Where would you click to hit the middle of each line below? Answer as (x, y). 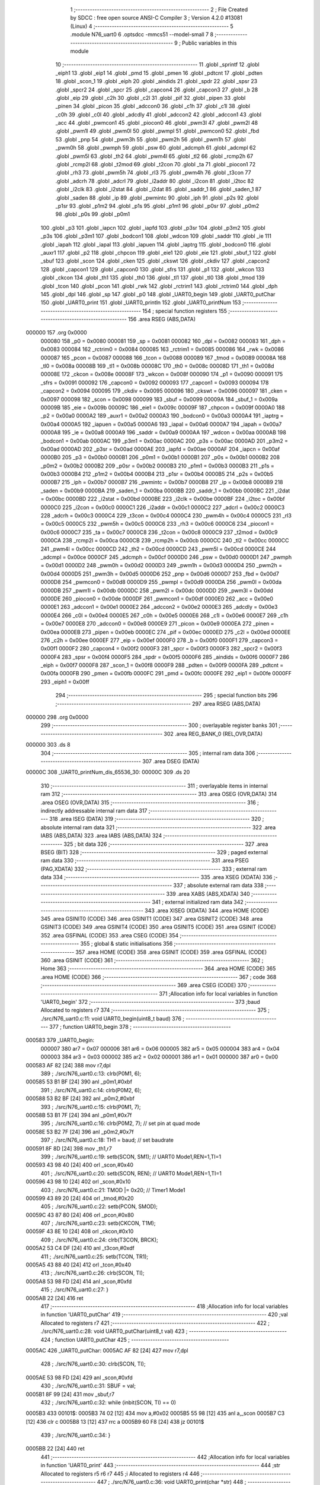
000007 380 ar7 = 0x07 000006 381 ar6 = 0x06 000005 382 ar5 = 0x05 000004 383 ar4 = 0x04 (160, 1048)
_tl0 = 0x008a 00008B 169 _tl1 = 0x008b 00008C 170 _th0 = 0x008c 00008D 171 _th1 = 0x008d (157, 366)
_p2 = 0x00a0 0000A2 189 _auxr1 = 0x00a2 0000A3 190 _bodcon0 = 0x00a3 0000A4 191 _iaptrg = (162, 416)
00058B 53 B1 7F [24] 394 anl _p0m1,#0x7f (79, 1115)
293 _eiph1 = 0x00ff (65, 682)
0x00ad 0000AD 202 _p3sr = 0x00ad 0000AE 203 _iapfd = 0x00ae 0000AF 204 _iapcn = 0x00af (160, 449)
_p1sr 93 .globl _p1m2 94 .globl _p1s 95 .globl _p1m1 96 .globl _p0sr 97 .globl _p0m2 (157, 206)
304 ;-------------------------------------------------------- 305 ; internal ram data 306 (148, 753)
